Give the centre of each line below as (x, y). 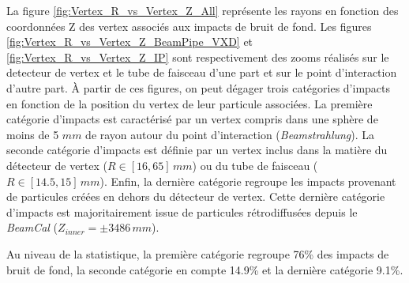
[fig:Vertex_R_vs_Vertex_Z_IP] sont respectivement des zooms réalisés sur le (198, 57)
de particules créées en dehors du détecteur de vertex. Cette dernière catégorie (196, 196)
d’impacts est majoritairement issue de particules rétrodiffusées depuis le (182, 211)
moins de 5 (33, 134)
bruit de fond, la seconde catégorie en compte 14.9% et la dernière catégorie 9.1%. (205, 269)
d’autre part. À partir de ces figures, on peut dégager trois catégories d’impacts (199, 87)
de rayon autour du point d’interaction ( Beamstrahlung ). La (230, 134)
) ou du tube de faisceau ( (255, 165)
